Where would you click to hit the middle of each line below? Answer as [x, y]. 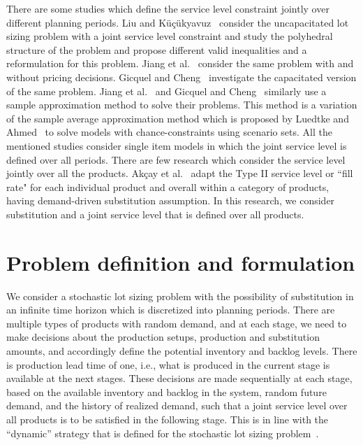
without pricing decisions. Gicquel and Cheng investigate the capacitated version [181, 77]
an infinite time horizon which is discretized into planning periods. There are [171, 310]
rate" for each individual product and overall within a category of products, [168, 186]
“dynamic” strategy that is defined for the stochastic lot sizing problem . [163, 433]
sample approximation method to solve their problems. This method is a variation [182, 105]
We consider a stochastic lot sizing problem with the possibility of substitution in [180, 296]
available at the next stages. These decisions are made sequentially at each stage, [179, 378]
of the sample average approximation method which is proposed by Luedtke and [178, 118]
